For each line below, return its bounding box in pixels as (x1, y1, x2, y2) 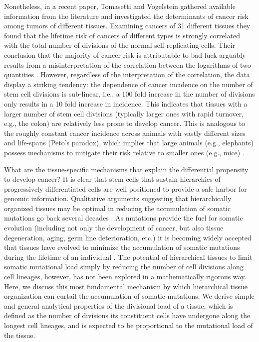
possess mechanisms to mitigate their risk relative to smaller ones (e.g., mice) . (4, 147, 245, 157)
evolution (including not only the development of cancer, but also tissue (4, 223, 224, 233)
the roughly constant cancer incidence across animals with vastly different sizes (4, 127, 246, 138)
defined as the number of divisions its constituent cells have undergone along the (4, 310, 251, 321)
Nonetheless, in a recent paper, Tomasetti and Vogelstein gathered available (4, 1, 236, 11)
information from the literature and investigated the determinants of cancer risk (4, 10, 249, 21)
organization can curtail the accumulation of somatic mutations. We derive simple (4, 291, 255, 301)
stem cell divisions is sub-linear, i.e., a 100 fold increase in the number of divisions (4, 89, 255, 99)
